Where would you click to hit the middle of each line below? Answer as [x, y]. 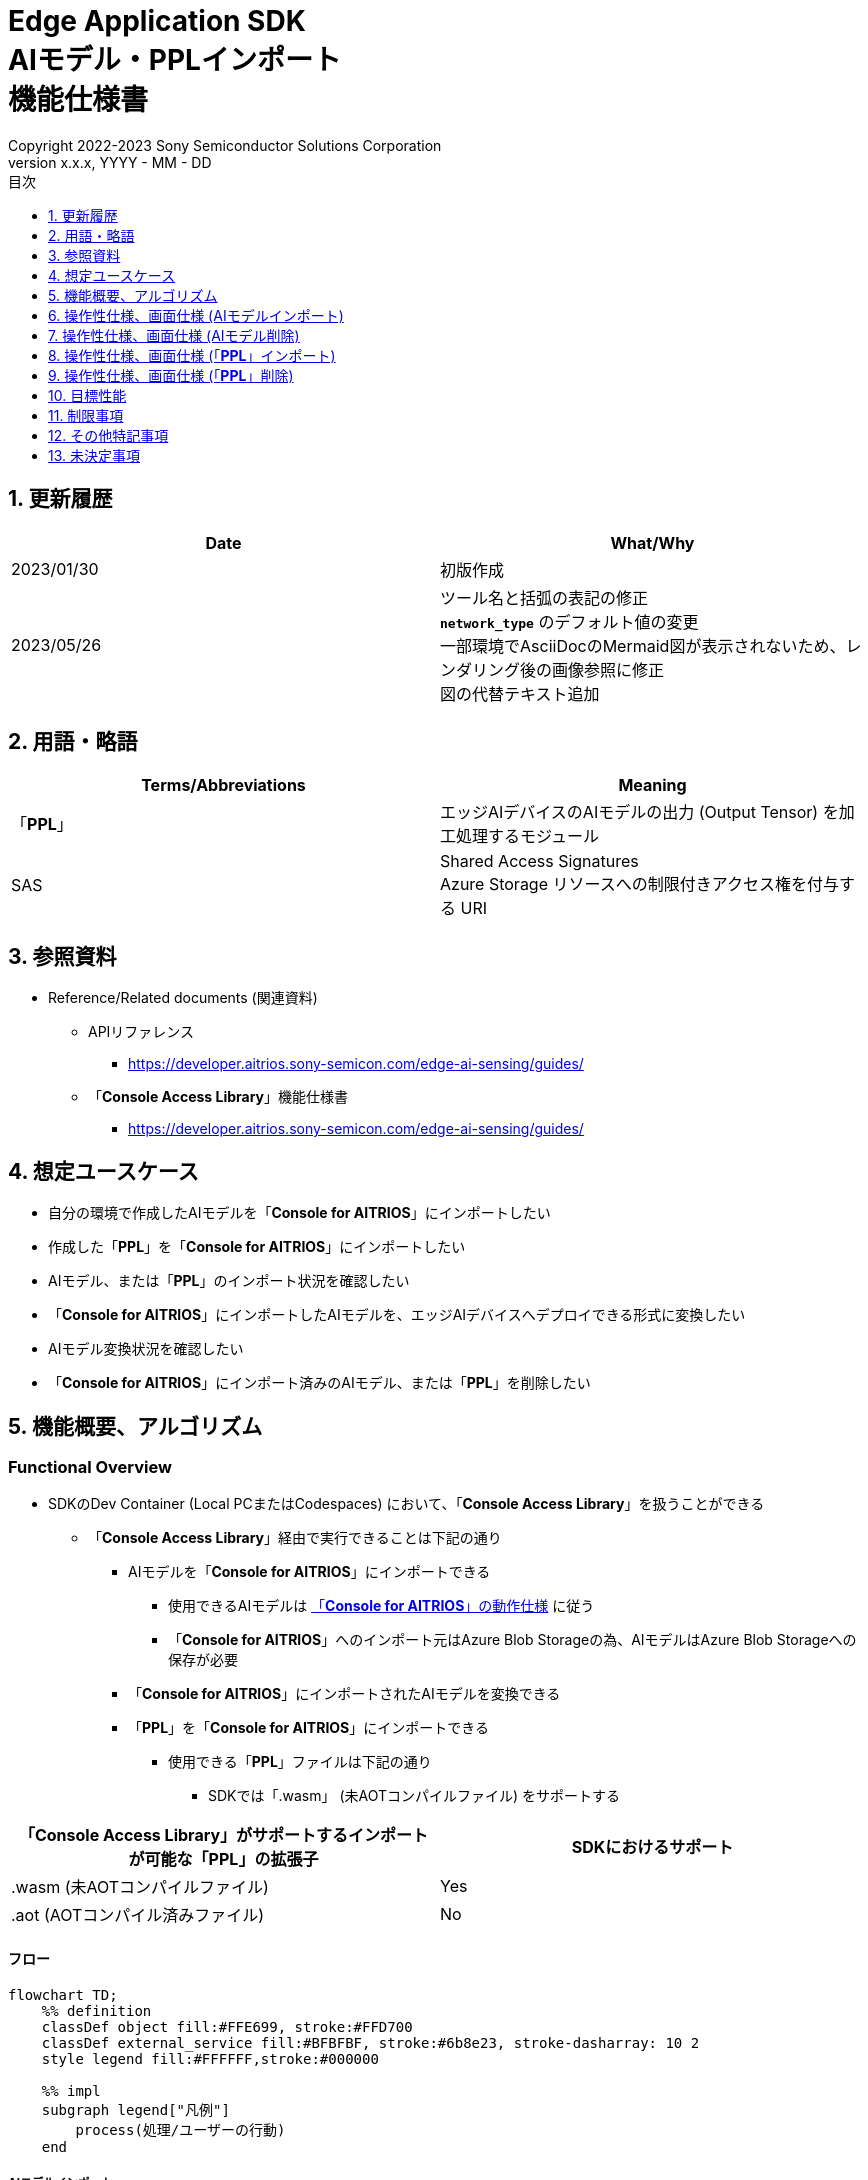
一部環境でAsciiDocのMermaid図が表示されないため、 [643, 645]
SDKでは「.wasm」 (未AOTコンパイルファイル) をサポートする [414, 1796]
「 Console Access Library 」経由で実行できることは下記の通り [295, 1538]
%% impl [71, 2090]
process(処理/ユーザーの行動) [180, 2129]
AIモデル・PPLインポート [174, 60]
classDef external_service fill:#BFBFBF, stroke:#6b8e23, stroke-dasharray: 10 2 [370, 2042]
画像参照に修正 [608, 669]
